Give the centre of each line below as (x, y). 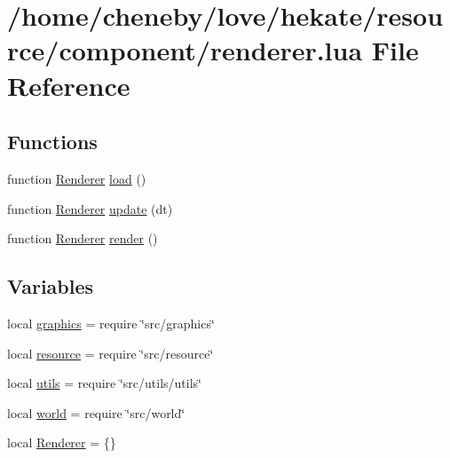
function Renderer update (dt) (90, 208)
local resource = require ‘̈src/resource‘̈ (111, 353)
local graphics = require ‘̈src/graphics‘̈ (111, 323)
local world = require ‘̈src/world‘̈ (96, 412)
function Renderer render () (83, 238)
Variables (51, 286)
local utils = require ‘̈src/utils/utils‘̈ (105, 383)
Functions (52, 142)
